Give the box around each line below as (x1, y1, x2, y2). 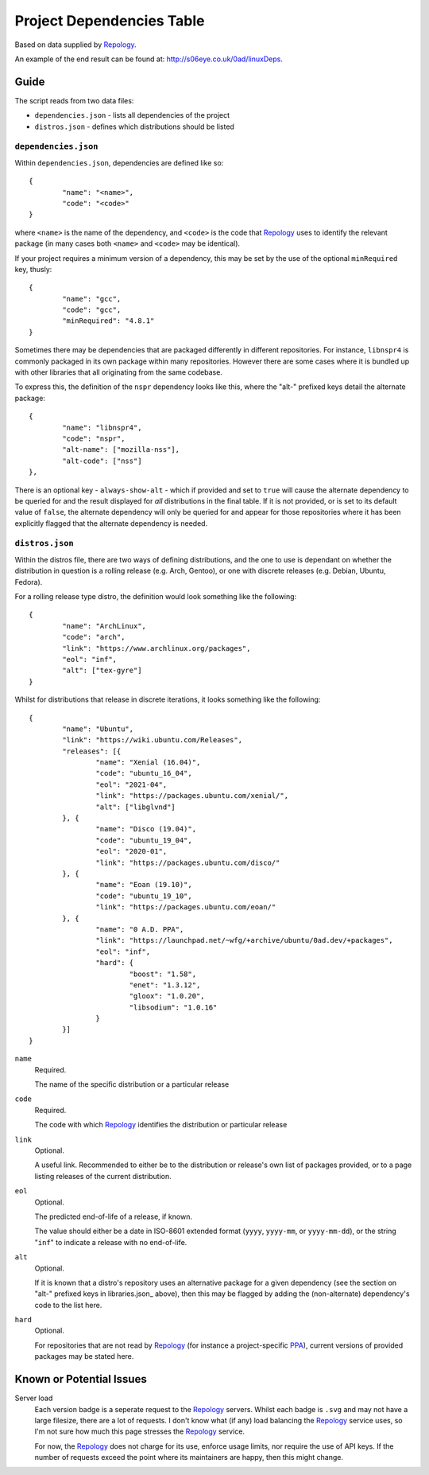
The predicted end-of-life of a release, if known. (34, 1212, 192, 1221)
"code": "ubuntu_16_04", (95, 769, 192, 778)
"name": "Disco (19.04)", (95, 824, 197, 834)
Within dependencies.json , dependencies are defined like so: (14, 158, 224, 167)
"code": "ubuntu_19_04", (95, 835, 192, 845)
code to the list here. (34, 1300, 102, 1310)
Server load (14, 1393, 53, 1403)
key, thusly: (14, 264, 52, 274)
